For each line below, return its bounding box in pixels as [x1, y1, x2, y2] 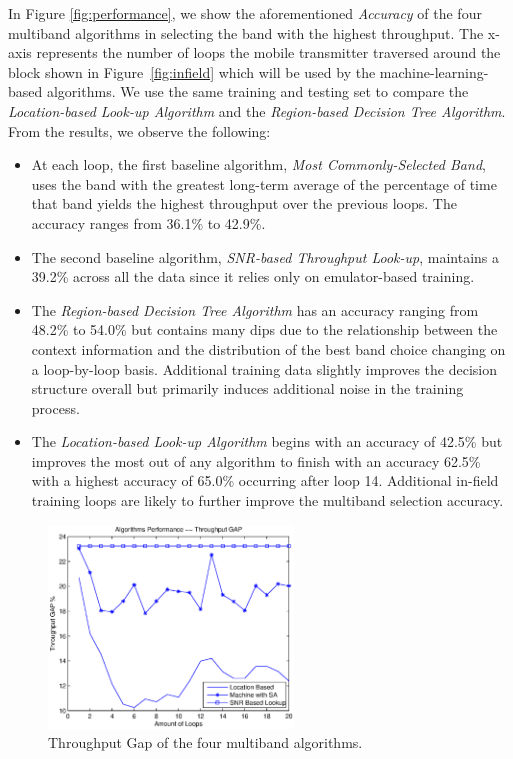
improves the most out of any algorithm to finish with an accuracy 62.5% [31, 450, 481, 471]
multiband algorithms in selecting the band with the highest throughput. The [8, 22, 484, 43]
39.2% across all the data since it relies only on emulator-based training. [31, 266, 475, 287]
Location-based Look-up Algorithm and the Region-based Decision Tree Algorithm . [8, 100, 506, 121]
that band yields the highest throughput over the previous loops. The [31, 193, 457, 214]
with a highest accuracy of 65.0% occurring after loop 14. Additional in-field [31, 470, 499, 491]
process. [31, 397, 80, 418]
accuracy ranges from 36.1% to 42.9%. [31, 212, 266, 233]
